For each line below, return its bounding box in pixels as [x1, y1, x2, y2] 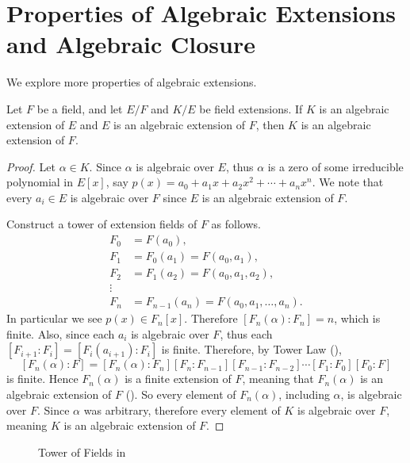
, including [278, 386, 330, 402]
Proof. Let [6, 158, 56, 174]
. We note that [312, 174, 384, 190]
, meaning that [242, 370, 314, 387]
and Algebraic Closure [6, 28, 255, 60]
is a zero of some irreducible [267, 158, 404, 174]
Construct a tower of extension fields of [6, 216, 197, 232]
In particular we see [6, 310, 102, 327]
